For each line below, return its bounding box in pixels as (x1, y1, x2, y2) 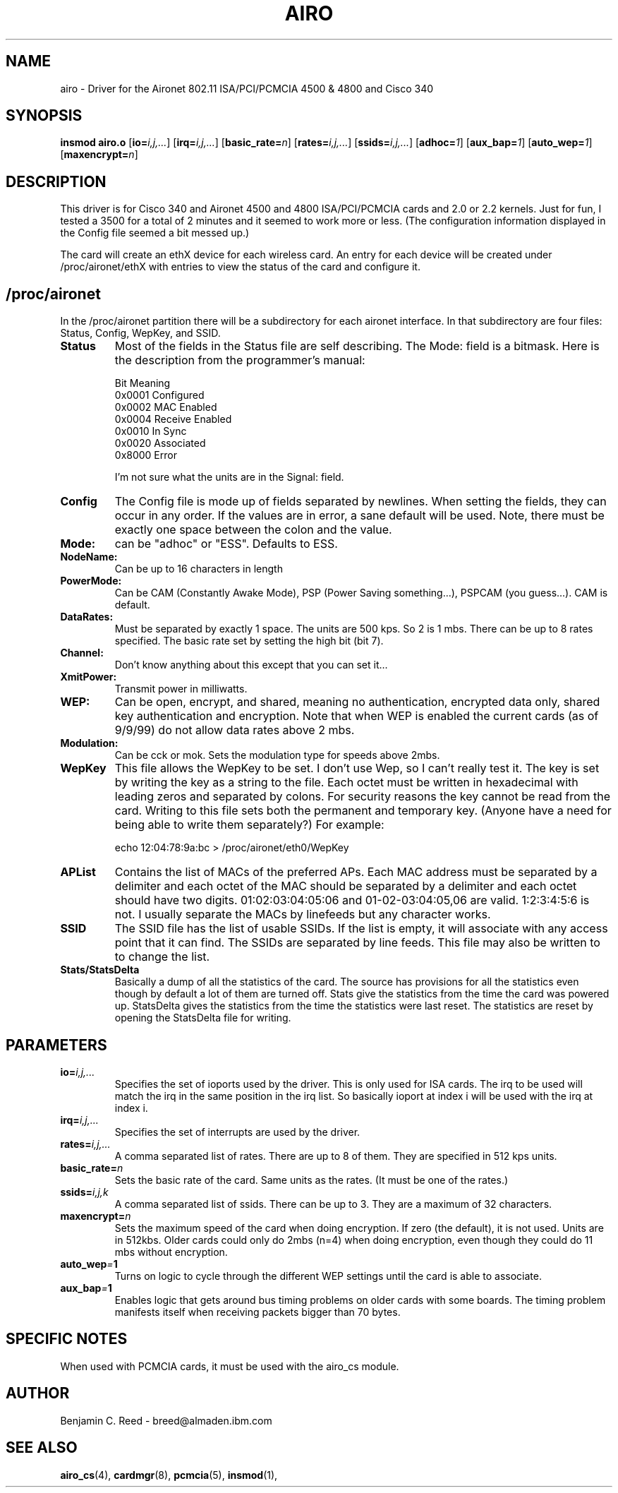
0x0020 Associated (114, 437, 206, 450)
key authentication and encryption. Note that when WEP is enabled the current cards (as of (114, 709, 599, 724)
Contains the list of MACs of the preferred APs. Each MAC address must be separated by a (114, 865, 598, 880)
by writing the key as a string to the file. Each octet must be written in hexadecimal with (114, 775, 578, 790)
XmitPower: (60, 671, 117, 683)
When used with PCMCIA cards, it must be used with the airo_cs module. (60, 1360, 399, 1372)
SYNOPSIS (6, 107, 83, 125)
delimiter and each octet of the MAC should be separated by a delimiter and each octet (114, 879, 577, 894)
